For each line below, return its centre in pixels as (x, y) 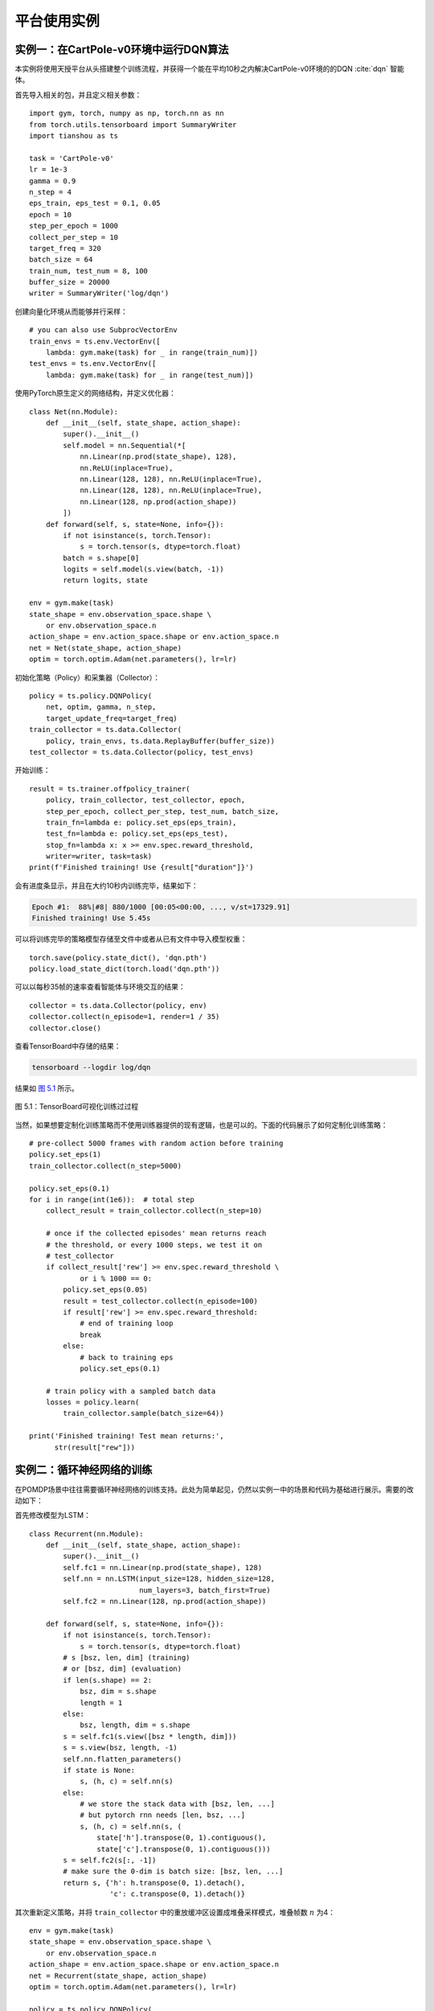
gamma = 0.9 (53, 181)
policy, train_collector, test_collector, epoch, (145, 800)
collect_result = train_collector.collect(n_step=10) (154, 1211)
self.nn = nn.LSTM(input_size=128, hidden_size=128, (169, 1579)
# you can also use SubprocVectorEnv (104, 330)
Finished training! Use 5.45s (91, 918)
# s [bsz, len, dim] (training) (127, 1657)
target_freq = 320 (66, 248)
